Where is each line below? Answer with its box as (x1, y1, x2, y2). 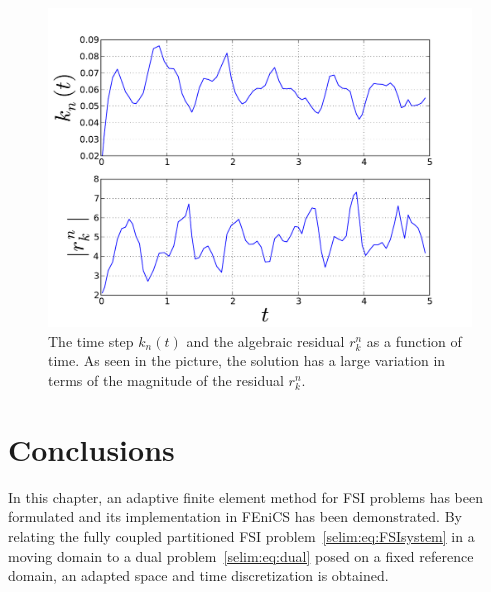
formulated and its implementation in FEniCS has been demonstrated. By (8, 506, 462, 527)
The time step (48, 330, 134, 351)
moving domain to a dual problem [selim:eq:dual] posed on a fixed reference (8, 545, 474, 566)
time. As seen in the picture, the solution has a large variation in (48, 350, 446, 371)
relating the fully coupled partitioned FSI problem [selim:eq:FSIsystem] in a (8, 525, 475, 546)
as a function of (366, 330, 462, 351)
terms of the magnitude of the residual (48, 370, 284, 391)
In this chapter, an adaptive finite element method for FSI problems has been (8, 486, 483, 507)
